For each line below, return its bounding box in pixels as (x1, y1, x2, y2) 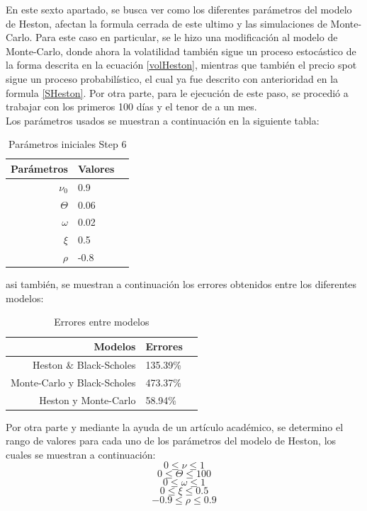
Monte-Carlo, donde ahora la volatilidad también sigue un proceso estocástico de (6, 43, 356, 58)
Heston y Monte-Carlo (39, 392, 136, 407)
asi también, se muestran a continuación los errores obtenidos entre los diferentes (6, 277, 357, 292)
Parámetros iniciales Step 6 (9, 137, 127, 151)
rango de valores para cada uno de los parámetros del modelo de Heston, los (6, 433, 337, 448)
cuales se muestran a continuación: (6, 447, 156, 461)
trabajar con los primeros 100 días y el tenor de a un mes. (6, 99, 257, 114)
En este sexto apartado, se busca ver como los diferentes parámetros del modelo (6, 2, 352, 16)
